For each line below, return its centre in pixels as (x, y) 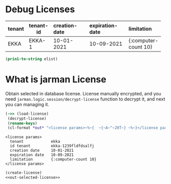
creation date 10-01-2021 (42, 151)
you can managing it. (27, 104)
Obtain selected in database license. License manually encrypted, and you (83, 93)
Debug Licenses (40, 9)
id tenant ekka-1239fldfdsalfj (52, 146)
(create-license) (24, 173)
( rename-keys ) (22, 123)
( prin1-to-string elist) (32, 59)
